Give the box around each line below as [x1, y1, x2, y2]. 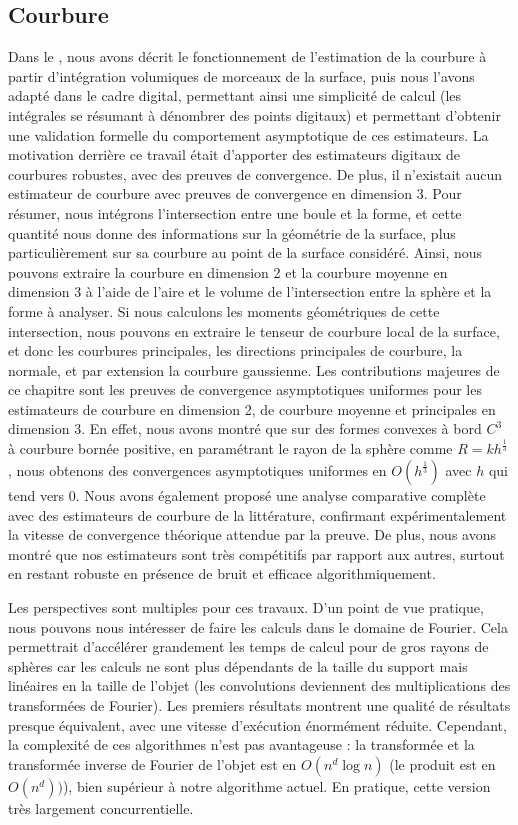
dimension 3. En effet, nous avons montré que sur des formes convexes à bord [8, 418, 482, 439]
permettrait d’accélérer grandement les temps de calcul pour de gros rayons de [8, 636, 489, 657]
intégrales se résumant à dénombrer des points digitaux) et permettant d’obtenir [8, 104, 501, 125]
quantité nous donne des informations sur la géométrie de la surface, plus [8, 222, 456, 243]
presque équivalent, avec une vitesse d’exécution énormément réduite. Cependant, [8, 714, 507, 735]
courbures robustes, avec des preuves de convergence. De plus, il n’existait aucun [8, 163, 503, 184]
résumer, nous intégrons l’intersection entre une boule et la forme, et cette [8, 202, 462, 223]
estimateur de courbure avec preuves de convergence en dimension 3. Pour [8, 183, 462, 204]
